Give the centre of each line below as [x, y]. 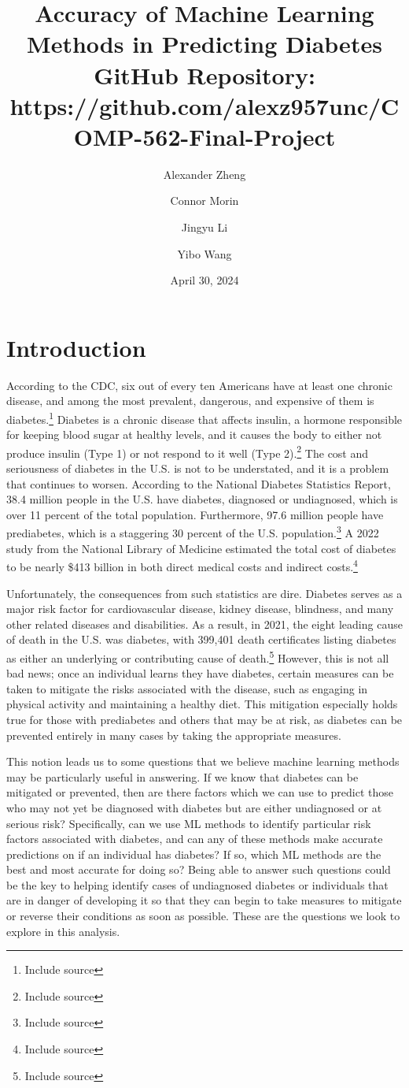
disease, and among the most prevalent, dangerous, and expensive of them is [190, 401]
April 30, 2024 [204, 280]
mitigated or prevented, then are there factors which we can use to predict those [200, 792]
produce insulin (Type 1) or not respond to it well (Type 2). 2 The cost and [188, 451]
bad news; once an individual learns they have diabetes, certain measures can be [200, 673]
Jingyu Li [204, 227]
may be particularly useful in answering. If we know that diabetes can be [182, 776]
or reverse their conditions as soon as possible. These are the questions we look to [203, 916]
